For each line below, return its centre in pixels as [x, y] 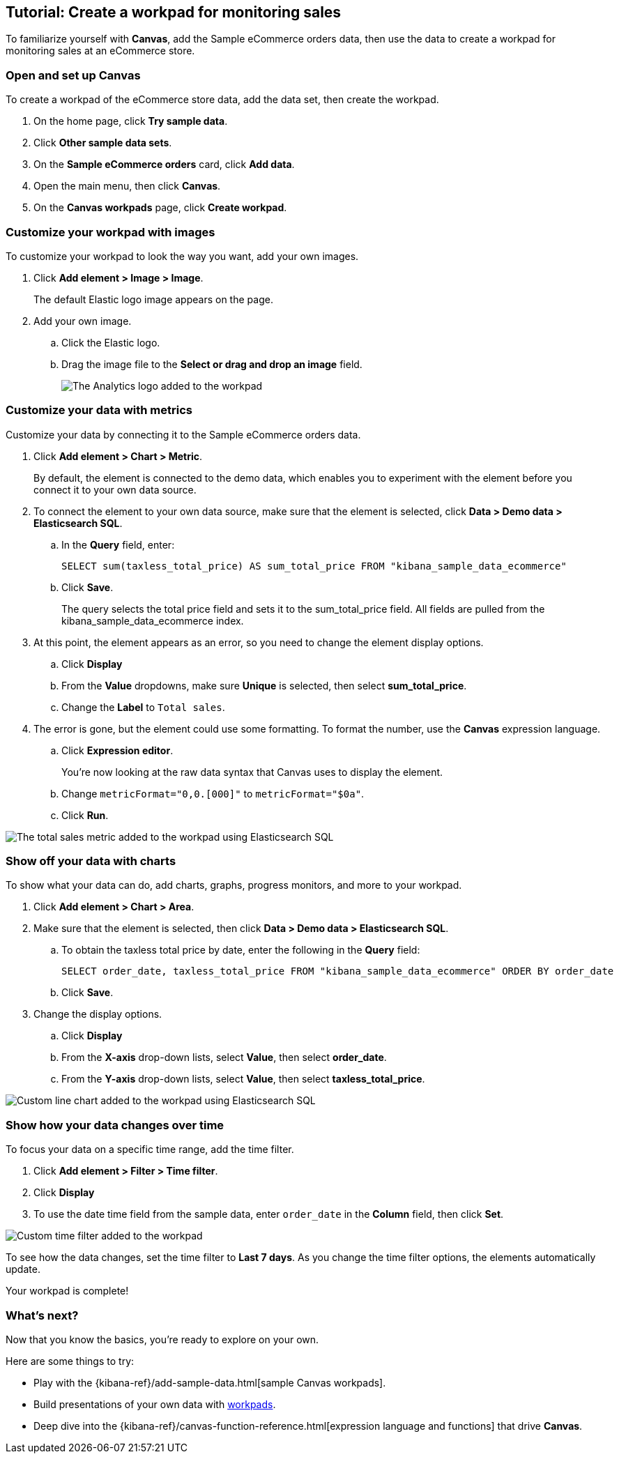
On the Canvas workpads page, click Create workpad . [160, 208]
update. [23, 1269]
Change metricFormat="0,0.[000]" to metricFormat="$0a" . [213, 793]
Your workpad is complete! [67, 1291]
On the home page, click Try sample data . [131, 121]
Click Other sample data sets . [103, 143]
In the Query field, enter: [118, 544]
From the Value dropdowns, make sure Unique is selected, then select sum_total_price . [264, 685]
